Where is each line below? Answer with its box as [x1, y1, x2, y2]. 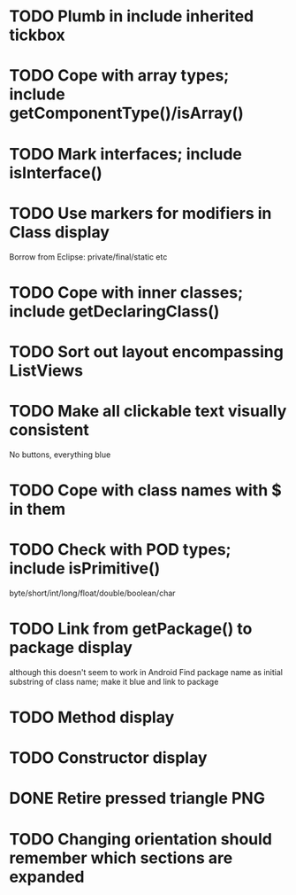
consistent [9, 420, 90, 440]
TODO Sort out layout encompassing [9, 341, 285, 362]
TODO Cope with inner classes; [9, 282, 244, 302]
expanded [9, 867, 85, 887]
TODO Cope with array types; [9, 66, 230, 86]
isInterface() [9, 162, 103, 183]
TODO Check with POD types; [9, 540, 231, 560]
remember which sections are [9, 848, 233, 868]
